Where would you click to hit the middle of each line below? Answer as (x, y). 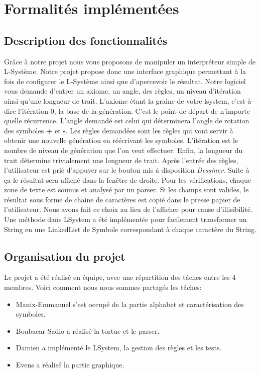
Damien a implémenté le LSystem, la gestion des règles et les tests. (119, 348)
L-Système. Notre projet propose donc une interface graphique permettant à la (125, 71)
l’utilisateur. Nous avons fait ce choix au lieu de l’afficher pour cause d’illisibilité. (128, 209)
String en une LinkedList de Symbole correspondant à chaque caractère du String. (130, 229)
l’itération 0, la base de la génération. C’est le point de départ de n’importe (134, 110)
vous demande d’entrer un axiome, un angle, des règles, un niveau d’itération (122, 91)
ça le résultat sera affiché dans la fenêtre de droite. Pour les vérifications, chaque (127, 179)
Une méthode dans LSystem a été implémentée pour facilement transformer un (125, 219)
